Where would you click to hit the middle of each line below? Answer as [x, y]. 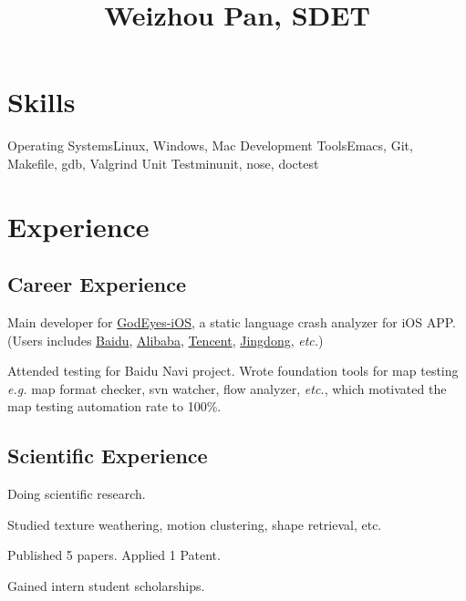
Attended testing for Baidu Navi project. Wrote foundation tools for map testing [233, 371]
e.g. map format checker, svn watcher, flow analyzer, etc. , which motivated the [227, 388]
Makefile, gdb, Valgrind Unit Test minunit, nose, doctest [163, 163]
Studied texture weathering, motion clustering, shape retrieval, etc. [195, 524]
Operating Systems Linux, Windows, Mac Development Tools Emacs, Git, [210, 145]
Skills [41, 102]
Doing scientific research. [77, 494]
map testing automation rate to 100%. [114, 406]
